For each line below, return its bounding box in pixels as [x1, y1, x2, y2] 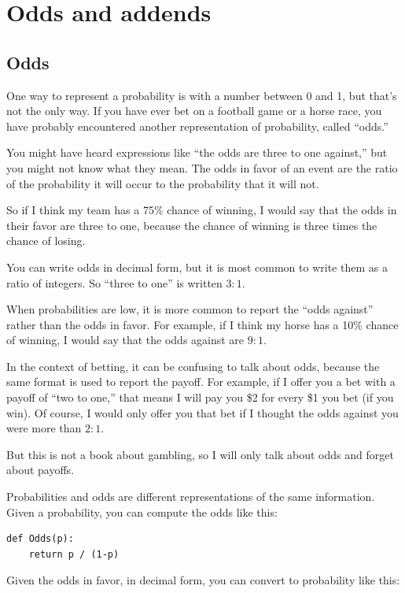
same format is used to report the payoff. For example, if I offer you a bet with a [6, 373, 396, 390]
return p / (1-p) [28, 548, 120, 560]
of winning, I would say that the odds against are [6, 332, 245, 348]
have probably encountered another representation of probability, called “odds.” [6, 117, 388, 134]
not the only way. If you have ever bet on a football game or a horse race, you [6, 102, 382, 119]
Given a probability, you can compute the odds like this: [6, 503, 278, 520]
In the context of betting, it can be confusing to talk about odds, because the [6, 358, 380, 374]
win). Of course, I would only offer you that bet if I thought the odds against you [6, 404, 399, 421]
